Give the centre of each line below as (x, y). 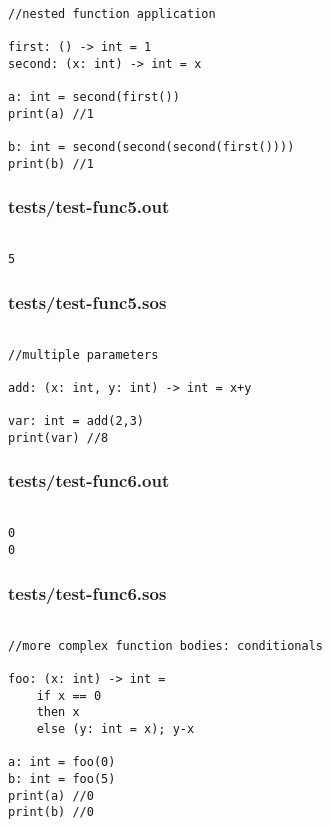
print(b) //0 (51, 812)
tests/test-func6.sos (87, 592)
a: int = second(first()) (94, 96)
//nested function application (112, 13)
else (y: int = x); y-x (115, 728)
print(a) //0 (51, 795)
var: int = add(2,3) (76, 421)
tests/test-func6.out (89, 480)
